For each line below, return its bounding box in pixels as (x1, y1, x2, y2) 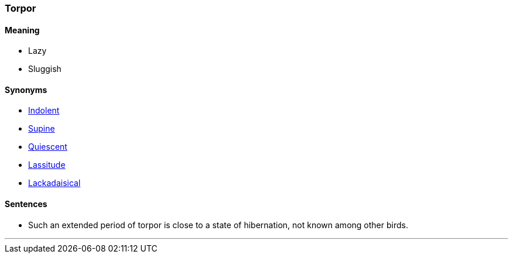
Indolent (28, 105, 60, 116)
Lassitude (28, 160, 66, 170)
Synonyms (5, 84, 47, 95)
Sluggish (28, 64, 61, 74)
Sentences (5, 199, 47, 209)
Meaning (5, 25, 40, 35)
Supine (28, 123, 55, 134)
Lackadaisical (28, 178, 81, 188)
